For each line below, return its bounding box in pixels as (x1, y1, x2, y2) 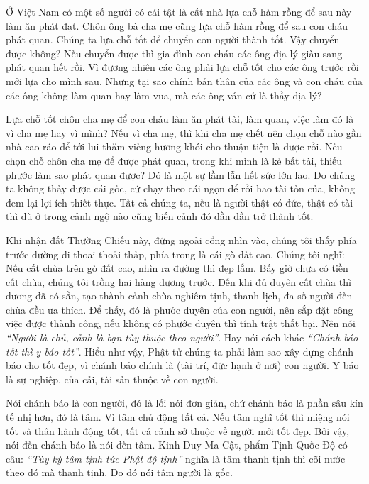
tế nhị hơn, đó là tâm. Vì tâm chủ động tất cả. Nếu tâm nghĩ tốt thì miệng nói (6, 409, 350, 424)
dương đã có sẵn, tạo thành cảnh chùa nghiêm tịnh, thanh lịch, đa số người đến (6, 288, 353, 303)
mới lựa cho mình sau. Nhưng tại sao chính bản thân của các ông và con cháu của (6, 73, 363, 88)
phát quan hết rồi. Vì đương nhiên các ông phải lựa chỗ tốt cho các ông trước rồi (6, 60, 359, 75)
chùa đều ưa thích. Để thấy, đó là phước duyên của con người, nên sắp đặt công (6, 302, 353, 317)
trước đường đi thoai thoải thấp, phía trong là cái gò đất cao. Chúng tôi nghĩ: (6, 246, 345, 261)
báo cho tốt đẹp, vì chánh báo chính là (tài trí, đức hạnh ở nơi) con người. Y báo (6, 358, 359, 373)
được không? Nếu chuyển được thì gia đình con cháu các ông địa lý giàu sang (6, 45, 343, 60)
